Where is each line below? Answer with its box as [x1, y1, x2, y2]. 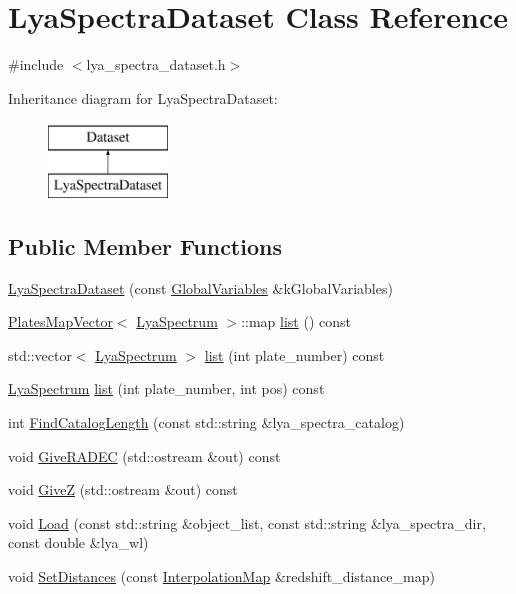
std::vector [8, 344, 72, 365]
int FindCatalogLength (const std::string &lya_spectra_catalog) [8, 412, 405, 433]
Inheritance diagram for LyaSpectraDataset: [8, 87, 278, 108]
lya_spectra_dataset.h [86, 54, 226, 75]
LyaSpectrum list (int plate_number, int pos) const [8, 378, 325, 399]
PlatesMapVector [8, 311, 113, 332]
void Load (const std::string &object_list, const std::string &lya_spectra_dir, [8, 512, 486, 533]
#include [8, 54, 64, 75]
